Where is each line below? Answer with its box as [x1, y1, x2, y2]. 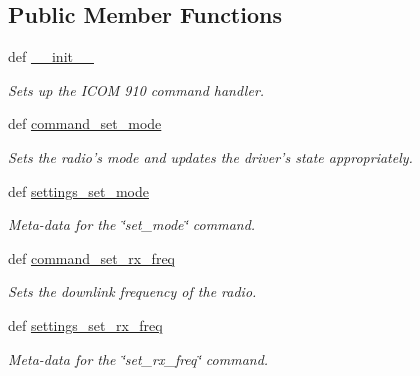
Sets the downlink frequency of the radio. [8, 281, 257, 302]
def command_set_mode [8, 113, 162, 134]
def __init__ [8, 46, 94, 67]
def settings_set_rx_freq [8, 314, 163, 335]
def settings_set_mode [8, 180, 150, 201]
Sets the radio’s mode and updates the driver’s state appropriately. [8, 146, 413, 167]
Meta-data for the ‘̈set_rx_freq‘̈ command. [8, 348, 269, 369]
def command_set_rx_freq [8, 247, 175, 268]
